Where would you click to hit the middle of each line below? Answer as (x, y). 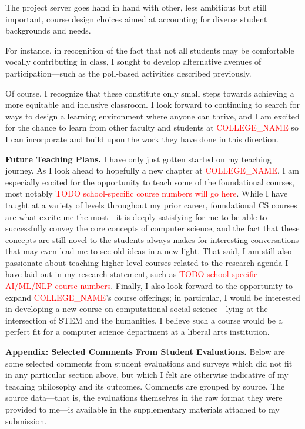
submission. (26, 420)
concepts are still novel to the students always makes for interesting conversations (152, 239)
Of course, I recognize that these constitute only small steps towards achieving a (150, 93)
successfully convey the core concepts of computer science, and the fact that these (152, 228)
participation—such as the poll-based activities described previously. (128, 73)
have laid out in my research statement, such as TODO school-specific (132, 274)
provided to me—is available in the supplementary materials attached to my (143, 409)
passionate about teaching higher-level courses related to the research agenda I (147, 262)
